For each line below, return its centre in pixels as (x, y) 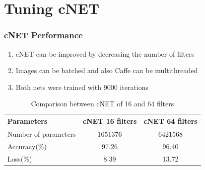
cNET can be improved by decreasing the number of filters (105, 53)
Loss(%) (20, 158)
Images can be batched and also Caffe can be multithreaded (107, 70)
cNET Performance (43, 35)
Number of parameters (42, 133)
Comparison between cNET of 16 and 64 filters (102, 104)
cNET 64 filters (171, 121)
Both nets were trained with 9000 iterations (82, 87)
